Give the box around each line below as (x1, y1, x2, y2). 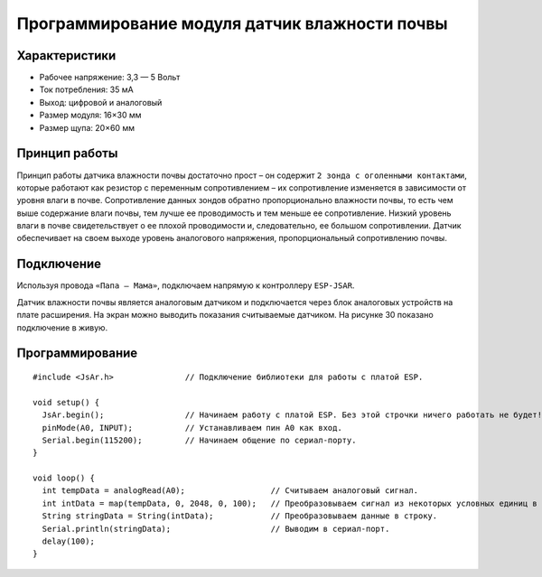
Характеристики (16, 48, 117, 63)
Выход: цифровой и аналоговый (39, 97, 163, 107)
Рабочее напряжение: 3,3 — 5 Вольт (39, 72, 181, 83)
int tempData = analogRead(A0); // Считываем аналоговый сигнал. (42, 486, 419, 496)
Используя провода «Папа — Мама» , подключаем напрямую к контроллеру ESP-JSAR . (16, 280, 355, 291)
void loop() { (33, 473, 95, 483)
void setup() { (33, 397, 100, 407)
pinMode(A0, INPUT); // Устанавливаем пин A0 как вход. (42, 423, 342, 433)
